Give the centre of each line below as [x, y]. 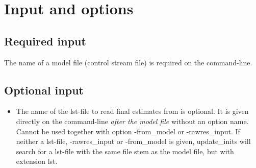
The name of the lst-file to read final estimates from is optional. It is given [132, 111]
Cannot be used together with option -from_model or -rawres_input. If [128, 131]
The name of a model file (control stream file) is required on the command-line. [128, 62]
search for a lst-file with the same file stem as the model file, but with [125, 151]
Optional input [44, 90]
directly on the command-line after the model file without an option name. [132, 121]
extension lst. [37, 161]
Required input [45, 41]
